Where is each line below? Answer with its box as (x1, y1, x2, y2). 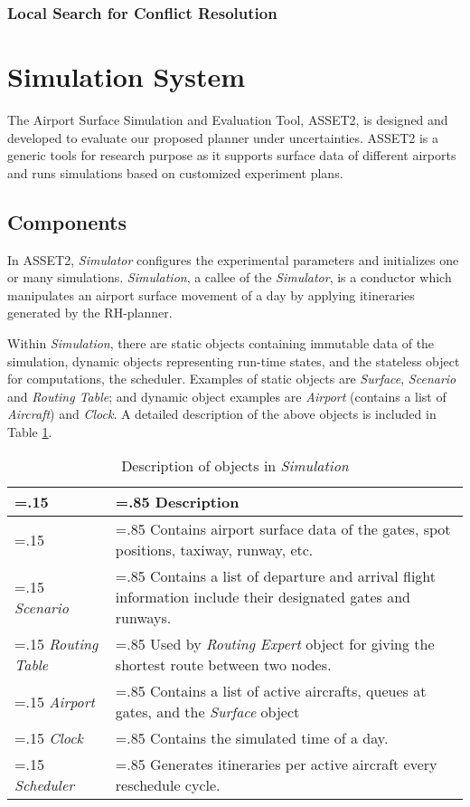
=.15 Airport (14, 690, 95, 712)
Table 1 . (7, 422, 52, 441)
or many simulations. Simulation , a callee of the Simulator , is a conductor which (7, 268, 452, 287)
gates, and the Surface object (115, 701, 300, 723)
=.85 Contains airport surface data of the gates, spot (115, 518, 451, 540)
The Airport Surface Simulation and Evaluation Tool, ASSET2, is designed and (7, 109, 448, 128)
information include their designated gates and (115, 586, 410, 608)
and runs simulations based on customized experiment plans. (7, 163, 343, 182)
